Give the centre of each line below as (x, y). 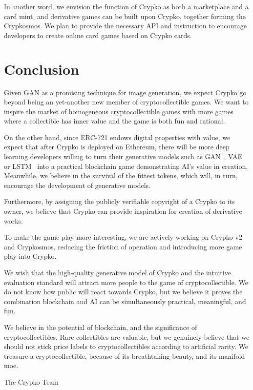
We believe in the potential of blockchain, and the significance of (101, 327)
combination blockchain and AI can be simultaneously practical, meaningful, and (125, 301)
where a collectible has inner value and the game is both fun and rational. (115, 121)
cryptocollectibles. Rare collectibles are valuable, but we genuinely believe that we (127, 337)
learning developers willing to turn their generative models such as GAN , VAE (123, 156)
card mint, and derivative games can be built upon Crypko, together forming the (125, 16)
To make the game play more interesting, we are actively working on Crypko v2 (123, 237)
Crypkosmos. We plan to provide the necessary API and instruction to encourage (125, 26)
